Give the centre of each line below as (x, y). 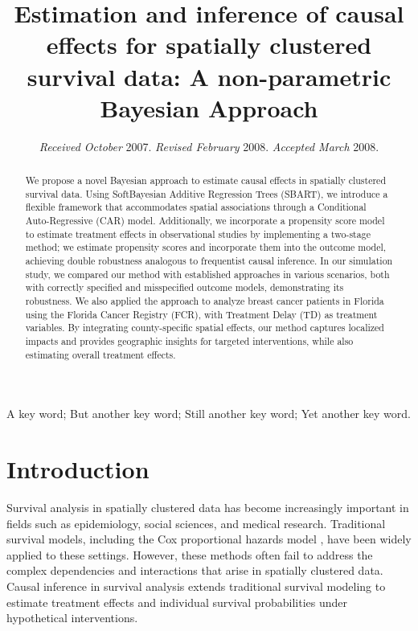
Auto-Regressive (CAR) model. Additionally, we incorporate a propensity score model (205, 221)
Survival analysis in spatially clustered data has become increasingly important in (208, 507)
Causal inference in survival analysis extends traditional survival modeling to (196, 586)
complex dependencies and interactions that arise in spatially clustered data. (195, 570)
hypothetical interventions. (72, 618)
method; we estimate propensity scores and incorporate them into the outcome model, (206, 247)
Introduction (78, 469)
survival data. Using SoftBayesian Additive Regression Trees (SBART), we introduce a (207, 193)
